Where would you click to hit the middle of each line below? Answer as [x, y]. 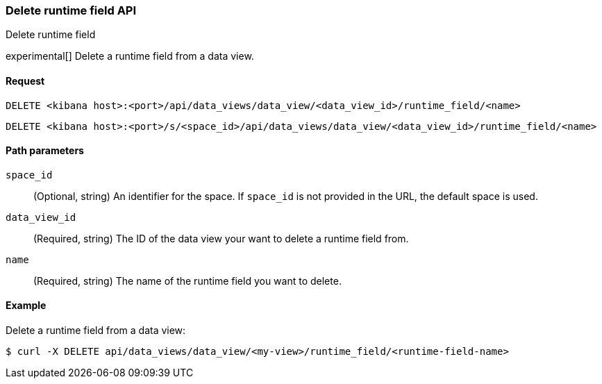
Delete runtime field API [71, 10]
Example [26, 306]
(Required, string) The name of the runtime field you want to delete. [187, 281]
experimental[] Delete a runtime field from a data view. [130, 56]
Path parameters [45, 151]
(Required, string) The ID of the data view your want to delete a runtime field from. [221, 238]
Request [25, 81]
